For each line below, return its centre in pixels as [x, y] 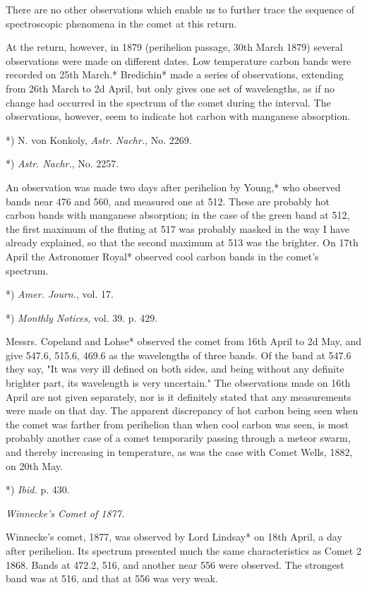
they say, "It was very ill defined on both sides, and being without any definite [175, 369]
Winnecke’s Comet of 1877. [65, 513]
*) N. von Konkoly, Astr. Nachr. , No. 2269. [99, 139]
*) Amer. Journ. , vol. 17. [60, 294]
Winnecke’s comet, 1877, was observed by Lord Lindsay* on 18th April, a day [174, 537]
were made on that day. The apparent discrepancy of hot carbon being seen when [182, 410]
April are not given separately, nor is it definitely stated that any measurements [179, 396]
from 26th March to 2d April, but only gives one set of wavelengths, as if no [170, 88]
